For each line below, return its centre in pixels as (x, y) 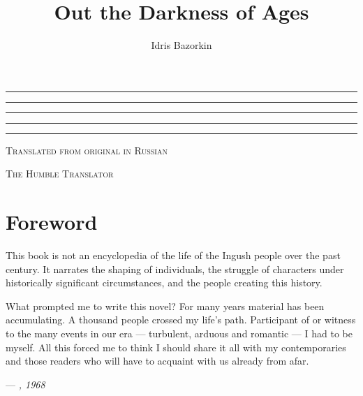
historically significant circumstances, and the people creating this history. (164, 283)
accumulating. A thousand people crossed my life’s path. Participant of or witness (181, 320)
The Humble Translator (60, 174)
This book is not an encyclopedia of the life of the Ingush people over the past (173, 255)
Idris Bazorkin (181, 45)
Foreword (52, 222)
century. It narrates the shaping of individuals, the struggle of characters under (175, 269)
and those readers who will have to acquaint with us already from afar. (157, 361)
